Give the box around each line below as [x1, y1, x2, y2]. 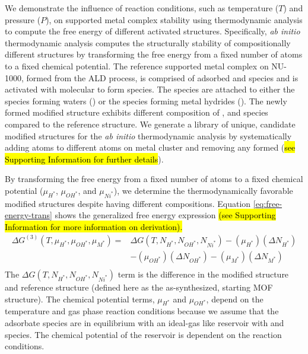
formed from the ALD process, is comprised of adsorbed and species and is [26, 71, 299, 84]
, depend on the [206, 292, 263, 305]
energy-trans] [5, 209, 52, 221]
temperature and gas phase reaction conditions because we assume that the [5, 305, 279, 317]
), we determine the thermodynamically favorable [113, 184, 293, 196]
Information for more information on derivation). [5, 220, 183, 232]
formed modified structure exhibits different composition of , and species [5, 106, 268, 119]
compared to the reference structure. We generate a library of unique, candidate [5, 117, 296, 130]
